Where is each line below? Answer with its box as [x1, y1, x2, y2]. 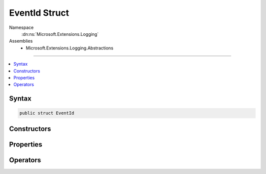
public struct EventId [19, 110, 74, 116]
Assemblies [9, 38, 33, 44]
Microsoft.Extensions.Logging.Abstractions [26, 45, 113, 51]
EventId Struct [9, 7, 69, 18]
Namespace [9, 25, 34, 30]
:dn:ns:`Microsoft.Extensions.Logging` [21, 31, 99, 37]
